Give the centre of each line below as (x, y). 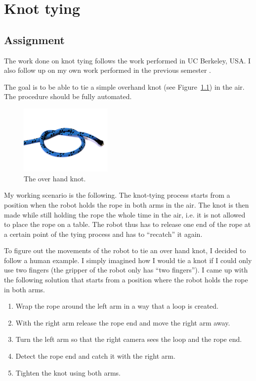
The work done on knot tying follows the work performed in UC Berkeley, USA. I (128, 60)
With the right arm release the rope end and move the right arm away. (123, 322)
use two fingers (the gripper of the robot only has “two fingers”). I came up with (126, 270)
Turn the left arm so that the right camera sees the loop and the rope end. (129, 339)
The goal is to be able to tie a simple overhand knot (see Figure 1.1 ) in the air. (124, 86)
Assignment (34, 39)
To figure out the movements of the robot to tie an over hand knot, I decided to (125, 250)
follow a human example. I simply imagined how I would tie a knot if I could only (128, 260)
